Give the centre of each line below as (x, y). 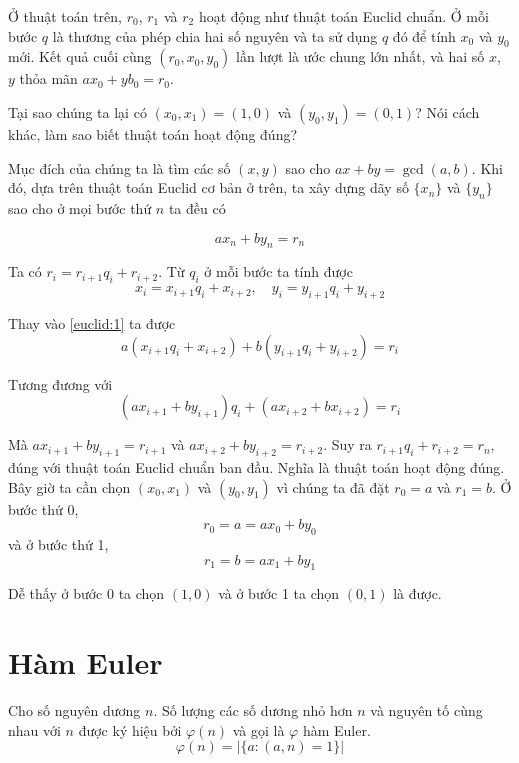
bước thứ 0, (43, 508)
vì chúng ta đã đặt (333, 486)
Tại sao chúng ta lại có (77, 111)
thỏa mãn (48, 78)
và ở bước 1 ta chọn (279, 593)
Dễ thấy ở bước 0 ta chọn (86, 593)
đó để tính (424, 35)
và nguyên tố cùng (426, 710)
